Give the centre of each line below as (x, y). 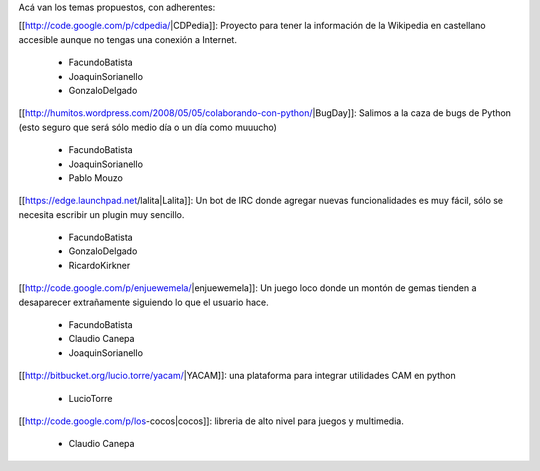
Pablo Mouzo (96, 177)
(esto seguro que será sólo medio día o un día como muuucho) (147, 127)
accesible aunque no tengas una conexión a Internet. (127, 39)
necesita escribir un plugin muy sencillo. (101, 214)
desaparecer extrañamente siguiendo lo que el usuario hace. (143, 302)
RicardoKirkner (99, 265)
